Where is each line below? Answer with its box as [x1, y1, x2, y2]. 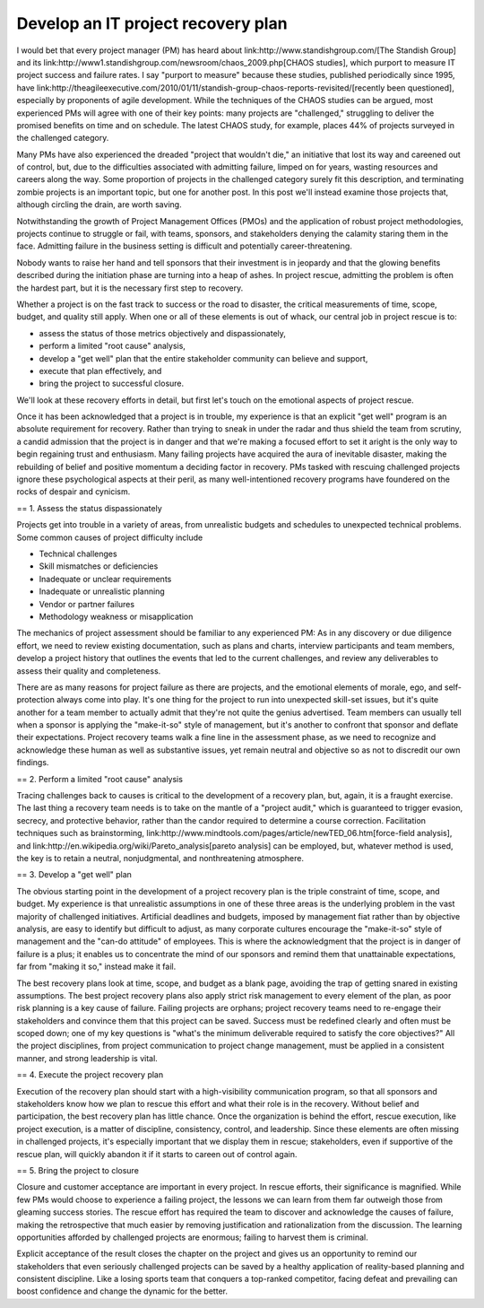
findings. [16, 757, 49, 768]
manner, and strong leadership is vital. [16, 1052, 159, 1063]
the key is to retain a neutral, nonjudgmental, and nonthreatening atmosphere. [16, 852, 305, 863]
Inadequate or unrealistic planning [39, 586, 165, 597]
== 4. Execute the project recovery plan [16, 1069, 164, 1080]
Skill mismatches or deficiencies [39, 561, 159, 571]
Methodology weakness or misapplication [39, 611, 194, 622]
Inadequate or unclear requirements [39, 573, 172, 584]
